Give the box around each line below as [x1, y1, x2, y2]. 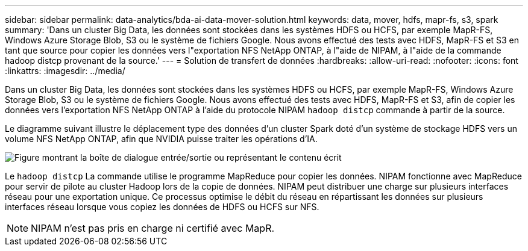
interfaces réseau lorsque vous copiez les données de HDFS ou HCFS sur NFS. [5, 202, 319, 212]
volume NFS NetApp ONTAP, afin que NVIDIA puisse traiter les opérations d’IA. [5, 134, 318, 144]
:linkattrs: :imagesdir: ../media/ [5, 66, 125, 76]
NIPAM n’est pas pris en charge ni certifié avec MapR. [31, 222, 275, 234]
